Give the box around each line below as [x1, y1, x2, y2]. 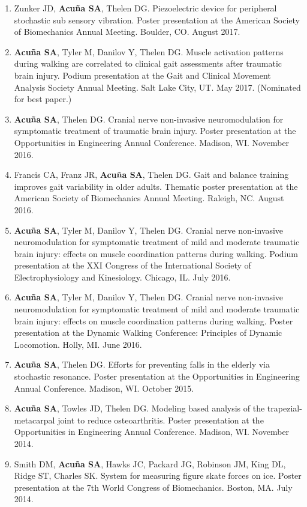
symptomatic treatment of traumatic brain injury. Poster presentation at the [14, 124, 296, 137]
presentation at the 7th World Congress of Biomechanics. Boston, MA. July [14, 481, 293, 493]
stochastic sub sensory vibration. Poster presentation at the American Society [14, 13, 300, 26]
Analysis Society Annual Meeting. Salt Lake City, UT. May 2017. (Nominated [14, 80, 301, 93]
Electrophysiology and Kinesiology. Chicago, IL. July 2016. [14, 270, 231, 283]
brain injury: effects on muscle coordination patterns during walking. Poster [14, 314, 293, 327]
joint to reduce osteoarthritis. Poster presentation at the [58, 413, 264, 426]
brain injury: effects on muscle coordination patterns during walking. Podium [14, 247, 298, 260]
